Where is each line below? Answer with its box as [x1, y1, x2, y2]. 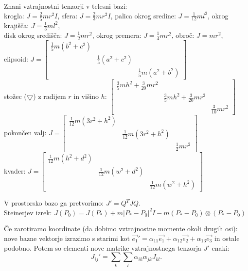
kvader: [4, 166, 26, 176]
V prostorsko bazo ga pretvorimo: [4, 198, 104, 208]
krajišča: [4, 20, 29, 30]
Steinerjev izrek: [4, 207, 52, 217]
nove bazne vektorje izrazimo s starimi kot [4, 233, 130, 243]
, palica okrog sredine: [110, 10, 176, 20]
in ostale [214, 233, 240, 243]
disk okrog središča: [4, 30, 62, 40]
